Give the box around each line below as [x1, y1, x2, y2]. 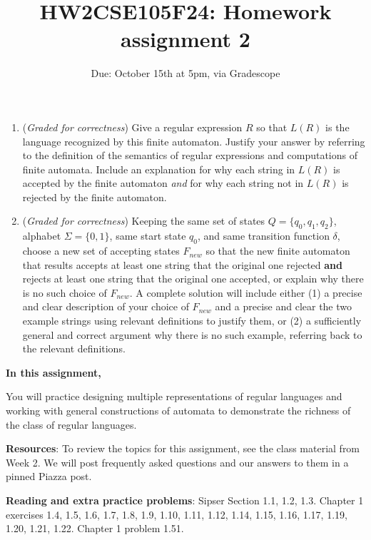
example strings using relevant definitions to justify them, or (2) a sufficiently [22, 313, 362, 328]
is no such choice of [22, 285, 107, 300]
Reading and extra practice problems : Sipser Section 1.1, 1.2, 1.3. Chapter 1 [6, 492, 364, 507]
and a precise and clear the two [215, 299, 352, 314]
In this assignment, [6, 365, 101, 379]
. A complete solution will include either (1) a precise [129, 285, 362, 300]
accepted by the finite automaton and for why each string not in [22, 175, 304, 190]
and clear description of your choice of [22, 299, 189, 314]
